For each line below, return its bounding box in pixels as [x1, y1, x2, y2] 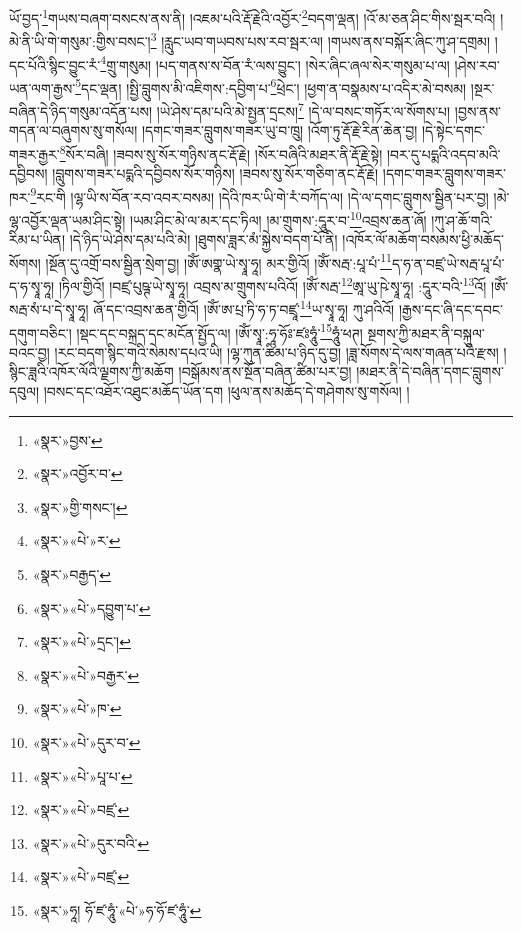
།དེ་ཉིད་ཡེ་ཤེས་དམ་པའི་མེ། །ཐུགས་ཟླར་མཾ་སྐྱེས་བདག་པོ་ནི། [69, 229, 338, 250]
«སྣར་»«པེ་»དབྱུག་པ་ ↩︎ [32, 597, 151, 618]
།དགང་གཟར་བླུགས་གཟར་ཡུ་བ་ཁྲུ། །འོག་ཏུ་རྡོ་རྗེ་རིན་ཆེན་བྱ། [142, 120, 418, 141]
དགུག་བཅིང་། [9, 322, 72, 343]
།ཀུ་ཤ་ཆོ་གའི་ [431, 209, 493, 230]
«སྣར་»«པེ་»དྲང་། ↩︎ [32, 631, 131, 652]
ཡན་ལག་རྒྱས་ [9, 77, 76, 98]
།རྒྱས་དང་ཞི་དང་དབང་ [398, 298, 503, 319]
